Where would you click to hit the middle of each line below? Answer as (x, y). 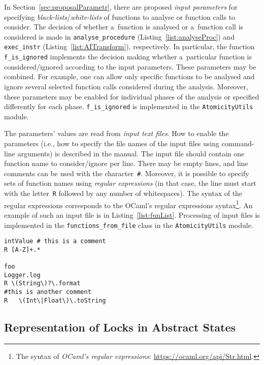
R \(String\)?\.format (42, 284)
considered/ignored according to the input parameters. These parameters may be (130, 66)
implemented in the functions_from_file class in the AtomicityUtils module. (129, 225)
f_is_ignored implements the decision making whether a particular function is (128, 57)
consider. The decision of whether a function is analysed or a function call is (124, 27)
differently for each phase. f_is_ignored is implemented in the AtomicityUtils (129, 106)
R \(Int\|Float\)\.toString (55, 300)
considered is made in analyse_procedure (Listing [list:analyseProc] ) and (119, 36)
